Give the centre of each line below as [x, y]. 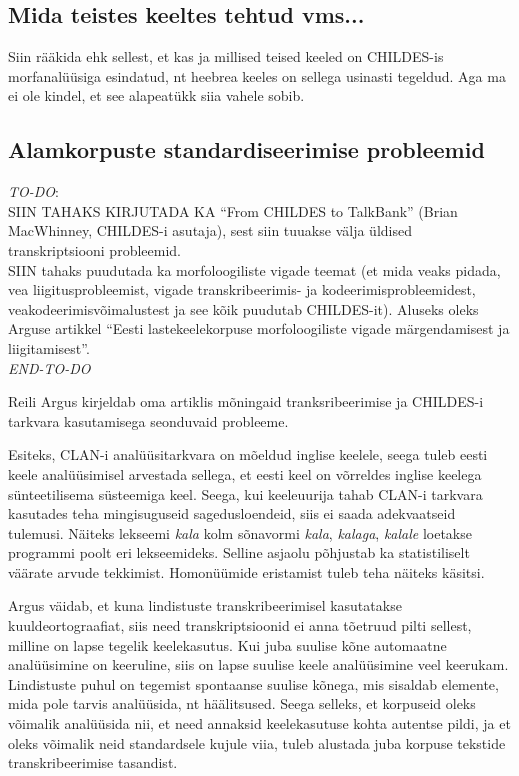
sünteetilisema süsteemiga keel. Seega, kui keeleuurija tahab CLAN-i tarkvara [245, 493]
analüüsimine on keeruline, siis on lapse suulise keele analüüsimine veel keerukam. [258, 664]
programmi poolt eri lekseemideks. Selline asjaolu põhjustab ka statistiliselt [239, 552]
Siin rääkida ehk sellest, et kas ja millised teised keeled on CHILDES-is [226, 56]
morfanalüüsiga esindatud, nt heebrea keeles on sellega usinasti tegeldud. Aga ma [257, 75]
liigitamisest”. [49, 347]
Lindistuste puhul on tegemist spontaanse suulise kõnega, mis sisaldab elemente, [253, 683]
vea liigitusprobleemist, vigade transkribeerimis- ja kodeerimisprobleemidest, [242, 289]
